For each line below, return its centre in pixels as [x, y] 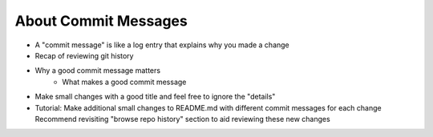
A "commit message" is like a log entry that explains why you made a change [162, 45]
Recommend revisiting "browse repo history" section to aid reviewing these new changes [182, 119]
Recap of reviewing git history [84, 55]
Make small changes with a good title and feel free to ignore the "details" [155, 97]
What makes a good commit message [124, 82]
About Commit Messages [101, 21]
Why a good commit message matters [97, 71]
